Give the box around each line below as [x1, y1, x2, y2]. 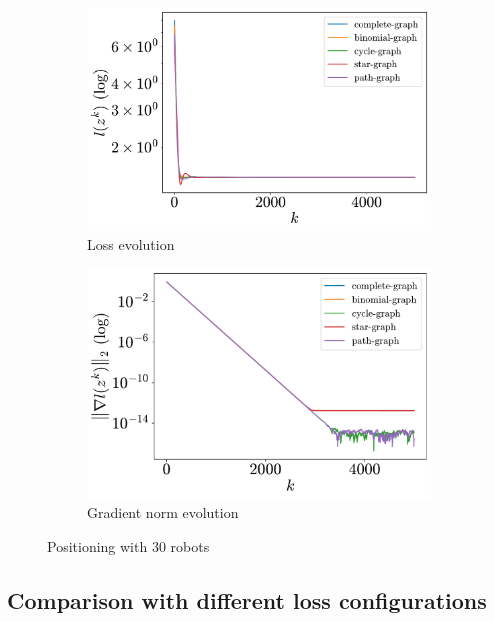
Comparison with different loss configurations [7, 584, 487, 615]
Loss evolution [87, 234, 175, 255]
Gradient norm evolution [87, 502, 239, 523]
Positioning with [47, 535, 148, 556]
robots [170, 535, 210, 556]
